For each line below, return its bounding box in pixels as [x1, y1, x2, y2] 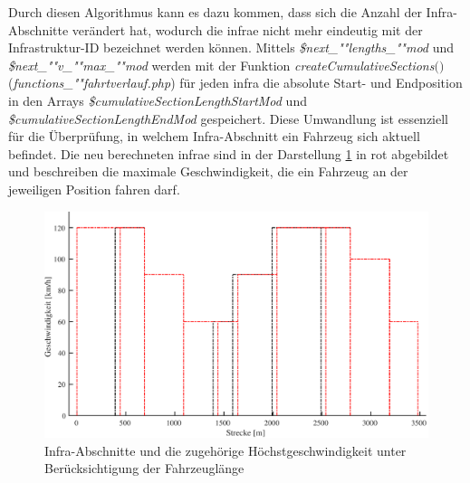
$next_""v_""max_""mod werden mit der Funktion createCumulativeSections [8, 55, 435, 74]
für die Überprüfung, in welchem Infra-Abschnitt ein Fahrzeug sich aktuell [8, 127, 420, 146]
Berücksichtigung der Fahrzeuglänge [44, 459, 245, 478]
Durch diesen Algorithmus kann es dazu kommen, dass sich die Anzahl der [8, 3, 422, 21]
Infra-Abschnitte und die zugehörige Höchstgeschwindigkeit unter [44, 440, 407, 459]
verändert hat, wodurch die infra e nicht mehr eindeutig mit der [72, 20, 423, 39]
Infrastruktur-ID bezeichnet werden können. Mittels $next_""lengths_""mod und [8, 38, 454, 57]
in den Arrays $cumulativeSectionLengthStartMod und [8, 90, 307, 109]
